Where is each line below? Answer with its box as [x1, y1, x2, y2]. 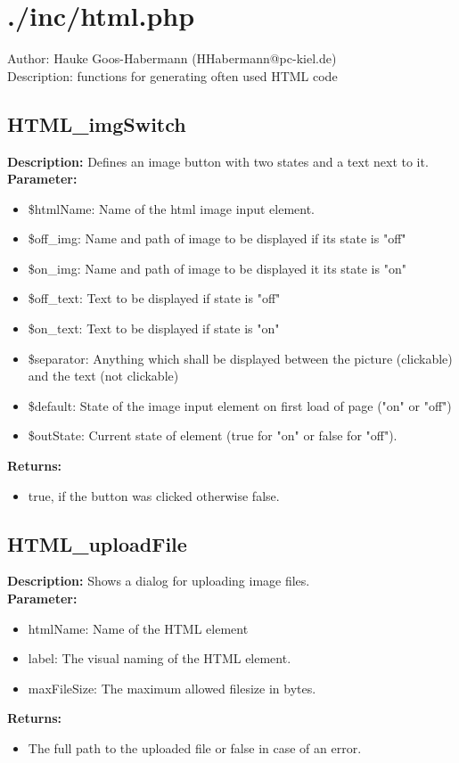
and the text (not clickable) [28, 366, 179, 385]
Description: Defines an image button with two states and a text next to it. [7, 152, 429, 170]
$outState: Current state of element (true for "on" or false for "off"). [28, 426, 398, 445]
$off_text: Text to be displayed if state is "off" [28, 289, 281, 308]
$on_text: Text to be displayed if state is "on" [28, 319, 280, 338]
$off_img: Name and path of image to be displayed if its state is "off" [28, 229, 406, 248]
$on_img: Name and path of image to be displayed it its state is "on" [28, 258, 406, 277]
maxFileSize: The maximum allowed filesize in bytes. [28, 678, 316, 697]
